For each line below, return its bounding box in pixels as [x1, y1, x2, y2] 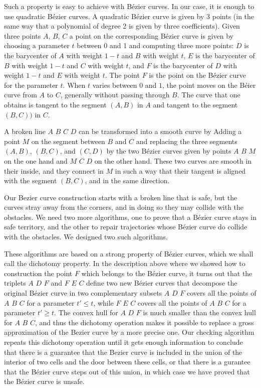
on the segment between [31, 136, 105, 146]
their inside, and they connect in [4, 165, 104, 176]
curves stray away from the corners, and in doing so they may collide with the [4, 202, 244, 212]
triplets [4, 278, 26, 288]
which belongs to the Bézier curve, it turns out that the [81, 268, 252, 278]
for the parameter [4, 79, 58, 90]
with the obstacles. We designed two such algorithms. [4, 231, 168, 242]
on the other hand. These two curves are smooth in [94, 155, 252, 166]
